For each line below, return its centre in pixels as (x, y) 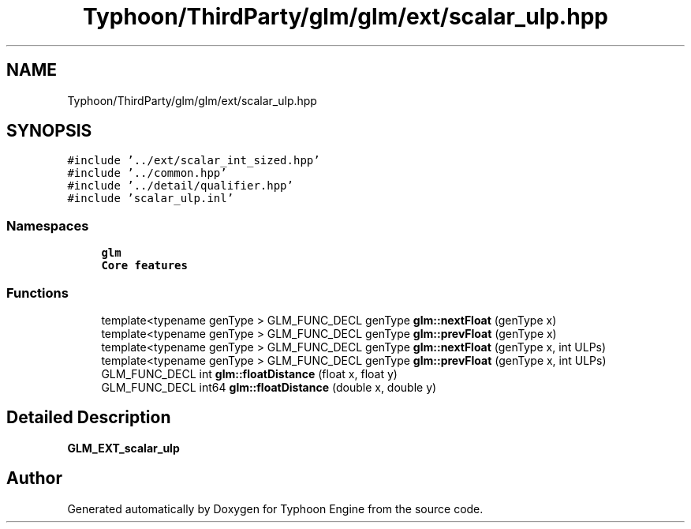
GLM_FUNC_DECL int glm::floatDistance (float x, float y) (249, 373)
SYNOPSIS (49, 131)
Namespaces (48, 225)
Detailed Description (89, 418)
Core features (144, 266)
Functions (37, 293)
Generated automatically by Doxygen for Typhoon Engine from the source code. (275, 508)
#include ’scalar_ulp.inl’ (151, 199)
